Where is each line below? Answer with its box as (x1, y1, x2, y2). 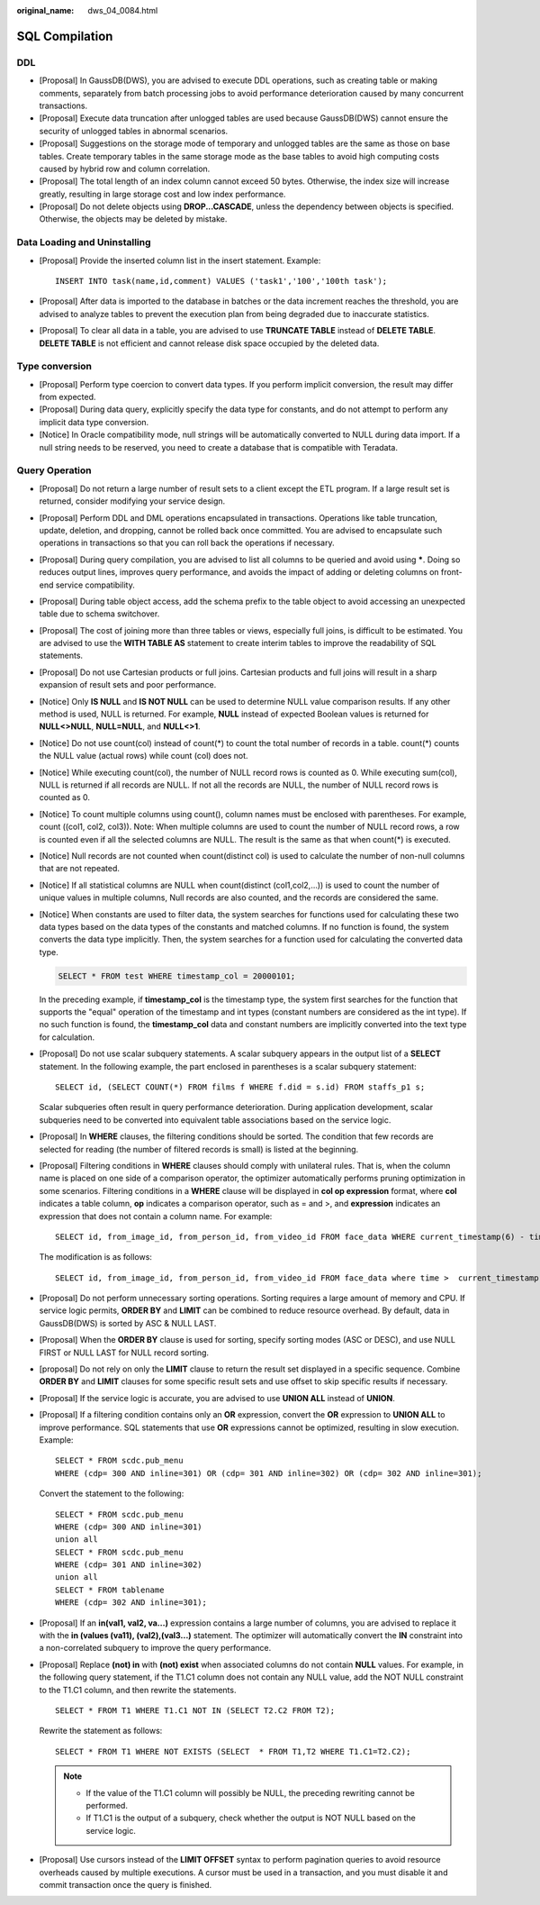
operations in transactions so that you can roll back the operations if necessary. (39, 537, 335, 549)
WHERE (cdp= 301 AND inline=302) (55, 1560, 202, 1570)
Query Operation (16, 464, 92, 477)
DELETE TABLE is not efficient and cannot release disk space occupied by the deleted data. (39, 338, 380, 349)
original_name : (16, 5, 75, 15)
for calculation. (39, 1032, 94, 1043)
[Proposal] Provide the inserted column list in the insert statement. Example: (39, 255, 321, 266)
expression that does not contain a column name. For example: (39, 1210, 273, 1221)
